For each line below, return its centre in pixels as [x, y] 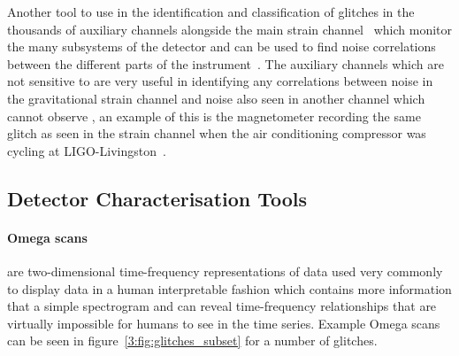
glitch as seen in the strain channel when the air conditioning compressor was [217, 133]
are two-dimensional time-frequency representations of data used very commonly [225, 271]
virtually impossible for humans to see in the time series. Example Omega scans [224, 323]
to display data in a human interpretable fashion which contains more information [229, 288]
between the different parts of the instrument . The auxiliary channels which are [226, 63]
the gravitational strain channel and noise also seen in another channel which [216, 98]
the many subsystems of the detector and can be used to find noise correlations [222, 46]
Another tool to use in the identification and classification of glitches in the [211, 12]
